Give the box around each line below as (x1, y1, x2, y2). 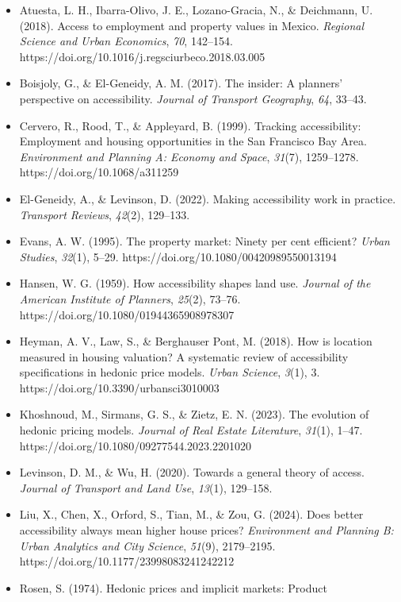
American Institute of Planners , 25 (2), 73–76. (19, 290, 241, 307)
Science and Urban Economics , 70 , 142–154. (19, 33, 233, 49)
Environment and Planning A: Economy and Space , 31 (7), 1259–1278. (19, 148, 359, 164)
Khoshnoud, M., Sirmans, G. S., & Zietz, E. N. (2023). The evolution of (19, 406, 369, 423)
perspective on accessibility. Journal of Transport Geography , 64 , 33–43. (19, 90, 367, 106)
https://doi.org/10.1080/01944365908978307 (19, 306, 235, 322)
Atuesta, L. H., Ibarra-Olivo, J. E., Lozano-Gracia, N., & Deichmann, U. (19, 2, 373, 17)
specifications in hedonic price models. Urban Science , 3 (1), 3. (19, 364, 320, 380)
